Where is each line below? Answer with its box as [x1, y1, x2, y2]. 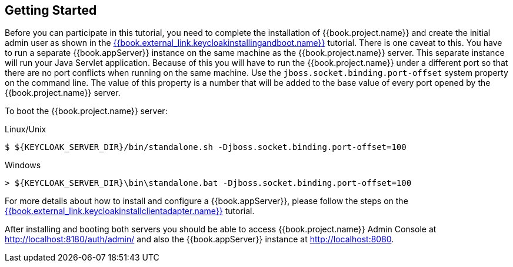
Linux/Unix [5, 124, 46, 135]
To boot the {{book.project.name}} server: [5, 106, 168, 116]
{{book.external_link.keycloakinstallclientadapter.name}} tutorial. [5, 206, 255, 216]
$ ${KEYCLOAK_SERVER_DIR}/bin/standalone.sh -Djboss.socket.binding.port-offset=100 [5, 142, 407, 152]
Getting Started [5, 3, 97, 18]
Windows [5, 160, 41, 171]
